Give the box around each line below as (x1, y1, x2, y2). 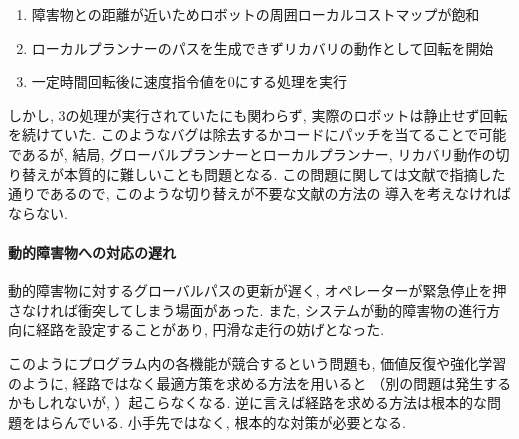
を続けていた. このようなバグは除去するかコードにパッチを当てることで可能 (8, 124, 507, 145)
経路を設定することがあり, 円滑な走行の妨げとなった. (35, 319, 385, 340)
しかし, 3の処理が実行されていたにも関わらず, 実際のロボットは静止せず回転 (8, 104, 508, 125)
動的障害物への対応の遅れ (8, 241, 176, 262)
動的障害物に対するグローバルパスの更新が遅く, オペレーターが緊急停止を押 (8, 280, 507, 301)
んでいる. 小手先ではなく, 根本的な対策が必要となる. (63, 411, 406, 432)
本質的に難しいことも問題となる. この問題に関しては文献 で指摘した (63, 163, 506, 184)
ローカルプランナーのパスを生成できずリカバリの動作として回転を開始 (31, 37, 494, 58)
